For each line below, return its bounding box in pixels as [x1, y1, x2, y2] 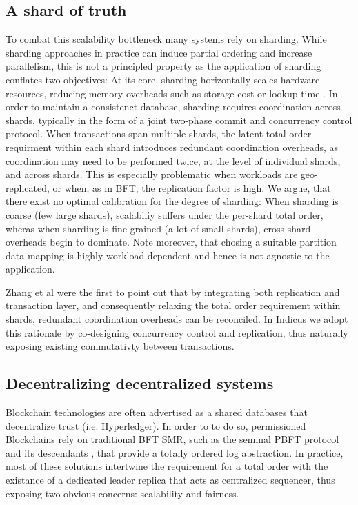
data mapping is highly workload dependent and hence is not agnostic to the [6, 248, 330, 262]
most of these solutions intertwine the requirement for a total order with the [6, 459, 328, 473]
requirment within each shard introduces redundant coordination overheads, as [6, 139, 339, 154]
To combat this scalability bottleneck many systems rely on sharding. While [6, 32, 327, 46]
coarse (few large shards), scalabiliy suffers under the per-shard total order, [6, 207, 324, 221]
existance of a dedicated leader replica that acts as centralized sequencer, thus [6, 473, 335, 487]
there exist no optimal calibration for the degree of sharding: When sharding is [6, 194, 339, 208]
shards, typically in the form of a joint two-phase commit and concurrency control [6, 112, 352, 127]
